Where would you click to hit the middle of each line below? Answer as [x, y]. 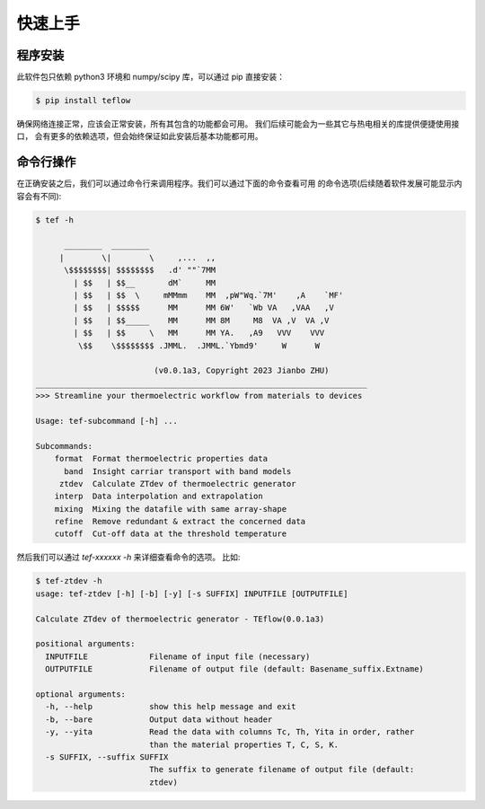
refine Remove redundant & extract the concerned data [180, 522]
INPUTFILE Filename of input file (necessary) [178, 656]
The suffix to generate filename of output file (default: [282, 769]
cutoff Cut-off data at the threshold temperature [171, 534]
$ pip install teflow [83, 101]
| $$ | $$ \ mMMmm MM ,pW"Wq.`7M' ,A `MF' [208, 295]
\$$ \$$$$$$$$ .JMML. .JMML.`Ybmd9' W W [199, 345]
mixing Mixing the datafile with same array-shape [171, 509]
